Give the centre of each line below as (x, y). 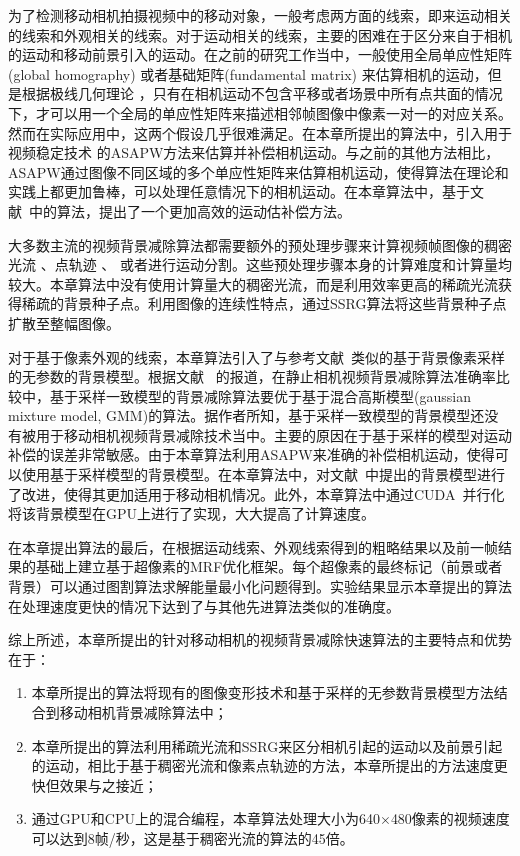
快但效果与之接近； (94, 784)
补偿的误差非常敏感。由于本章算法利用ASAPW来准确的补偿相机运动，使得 (251, 454)
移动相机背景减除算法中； (143, 712)
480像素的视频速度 (450, 818)
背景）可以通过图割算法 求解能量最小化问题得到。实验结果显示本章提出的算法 (260, 586)
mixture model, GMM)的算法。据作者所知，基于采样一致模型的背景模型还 (246, 415)
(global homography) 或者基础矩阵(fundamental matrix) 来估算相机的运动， (248, 73)
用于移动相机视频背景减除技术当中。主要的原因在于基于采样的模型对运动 (273, 434)
